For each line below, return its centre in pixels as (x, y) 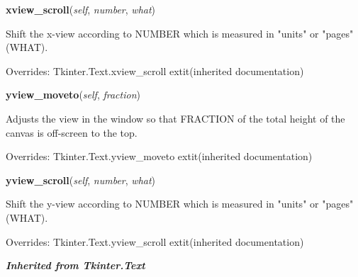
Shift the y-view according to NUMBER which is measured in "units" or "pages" (180, 204)
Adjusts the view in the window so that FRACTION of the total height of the (175, 118)
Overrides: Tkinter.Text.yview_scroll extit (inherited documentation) (155, 241)
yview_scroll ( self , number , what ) (81, 180)
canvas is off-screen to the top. (72, 132)
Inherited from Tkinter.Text (75, 265)
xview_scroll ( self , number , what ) (81, 9)
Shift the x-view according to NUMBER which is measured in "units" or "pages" (180, 33)
